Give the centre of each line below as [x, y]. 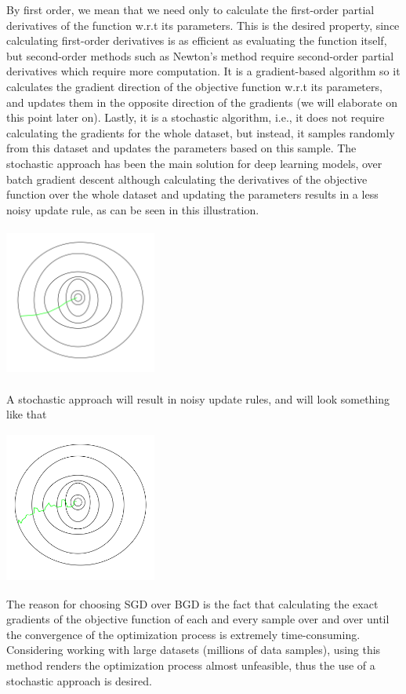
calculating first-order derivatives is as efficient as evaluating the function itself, [197, 40]
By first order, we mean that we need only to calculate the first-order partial [190, 9]
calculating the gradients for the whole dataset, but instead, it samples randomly [201, 132]
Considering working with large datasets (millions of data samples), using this [194, 650]
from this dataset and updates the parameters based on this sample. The [181, 148]
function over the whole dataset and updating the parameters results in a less [192, 194]
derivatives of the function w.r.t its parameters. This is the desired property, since [203, 25]
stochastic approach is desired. [79, 680]
